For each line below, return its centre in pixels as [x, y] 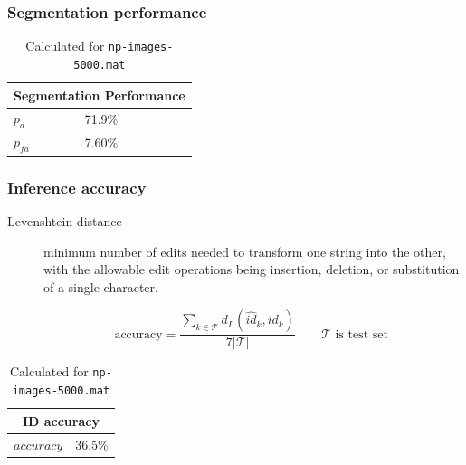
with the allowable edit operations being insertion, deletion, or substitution [252, 269]
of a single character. [101, 286]
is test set [361, 334]
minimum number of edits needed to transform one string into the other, [245, 251]
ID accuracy [61, 420]
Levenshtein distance [65, 220]
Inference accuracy [77, 187]
